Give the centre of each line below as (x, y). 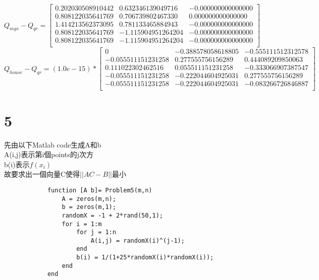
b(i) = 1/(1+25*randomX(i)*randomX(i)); (145, 258)
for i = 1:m (82, 224)
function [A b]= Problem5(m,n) (100, 190)
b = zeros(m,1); (89, 207)
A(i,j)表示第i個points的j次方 (49, 154)
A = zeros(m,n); (89, 199)
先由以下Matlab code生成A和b (53, 144)
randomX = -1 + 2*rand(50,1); (112, 215)
